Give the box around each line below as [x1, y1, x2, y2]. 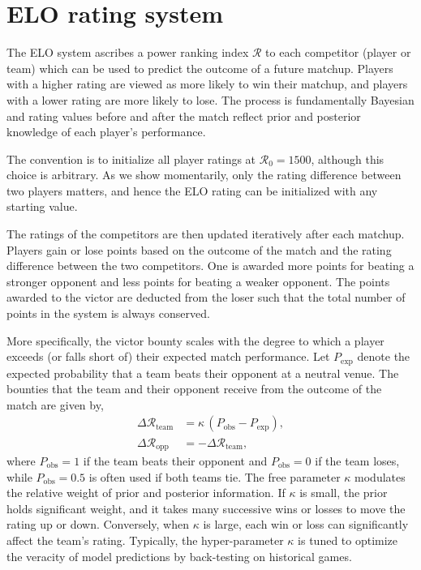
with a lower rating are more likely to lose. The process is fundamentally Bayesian [6, 91, 415, 108]
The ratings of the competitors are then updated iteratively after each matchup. [6, 225, 405, 242]
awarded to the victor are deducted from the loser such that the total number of [6, 289, 406, 306]
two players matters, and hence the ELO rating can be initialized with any [6, 182, 378, 199]
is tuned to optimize [298, 531, 398, 548]
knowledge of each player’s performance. [6, 123, 206, 140]
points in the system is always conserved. [6, 305, 210, 322]
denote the [357, 348, 410, 365]
